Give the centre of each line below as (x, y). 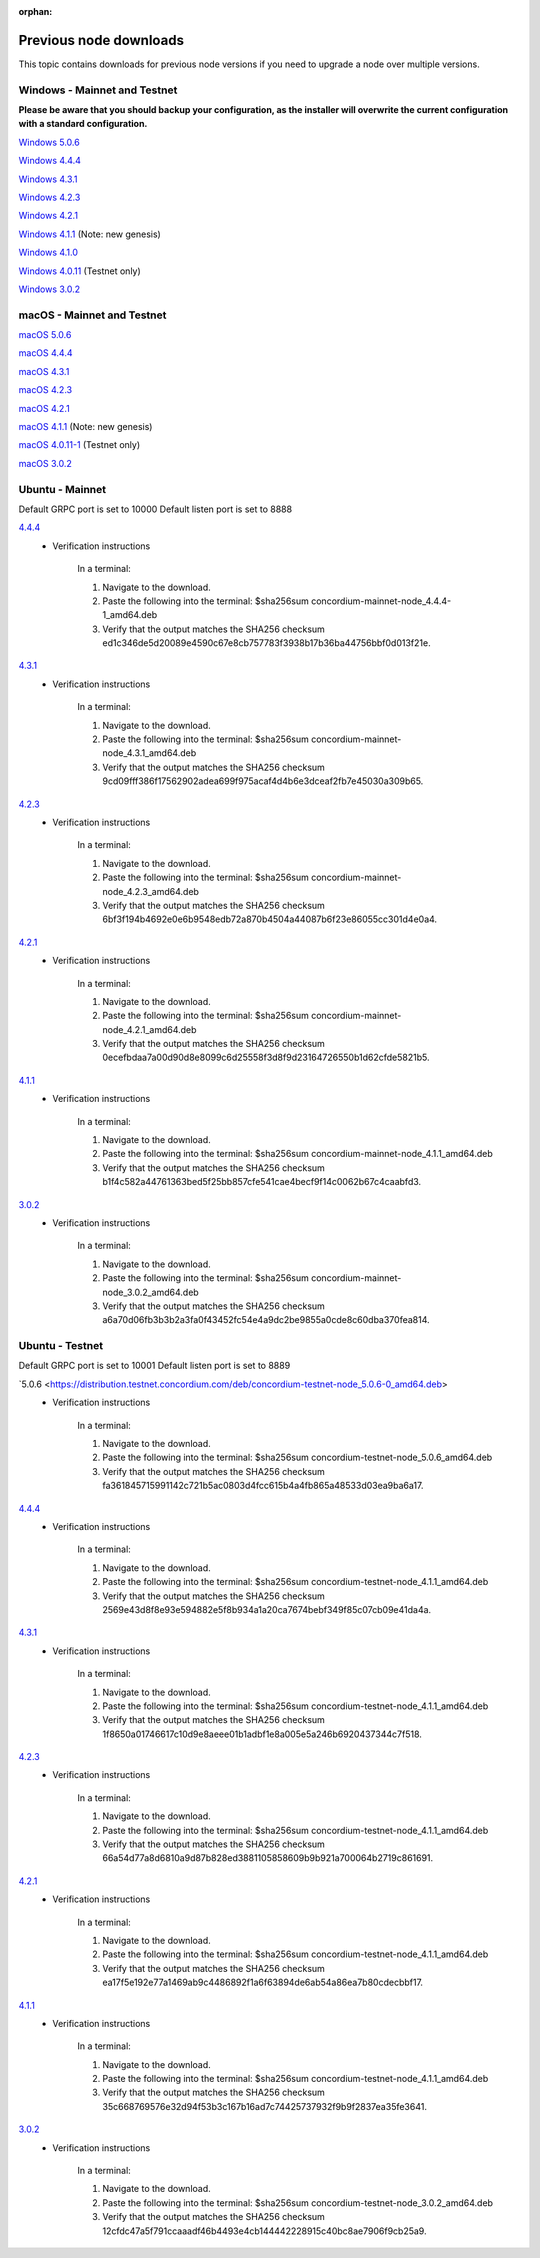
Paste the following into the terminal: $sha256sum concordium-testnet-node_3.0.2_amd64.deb (298, 2202)
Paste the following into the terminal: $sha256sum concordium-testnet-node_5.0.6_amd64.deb (297, 1457)
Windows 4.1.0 (48, 252)
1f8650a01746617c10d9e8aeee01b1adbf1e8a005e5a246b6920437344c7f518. (262, 1734)
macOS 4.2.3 (45, 390)
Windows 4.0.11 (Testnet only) (80, 271)
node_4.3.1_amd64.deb (149, 753)
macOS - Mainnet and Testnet (92, 315)
